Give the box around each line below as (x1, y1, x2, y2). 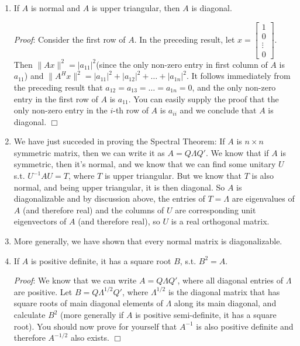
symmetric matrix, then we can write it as (13, 146, 165, 158)
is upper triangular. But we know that (104, 169, 242, 182)
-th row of (113, 104, 149, 116)
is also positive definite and (196, 320, 294, 332)
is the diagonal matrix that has (168, 285, 280, 297)
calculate (13, 309, 46, 320)
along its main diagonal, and (174, 297, 277, 309)
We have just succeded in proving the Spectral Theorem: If (13, 135, 225, 147)
